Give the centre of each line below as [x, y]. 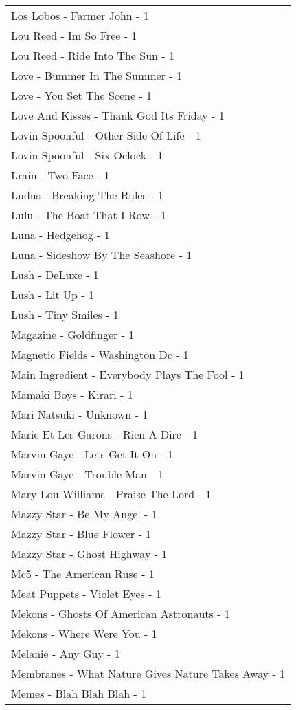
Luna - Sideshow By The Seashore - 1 [102, 255]
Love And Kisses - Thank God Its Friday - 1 [118, 115]
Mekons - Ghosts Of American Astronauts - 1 [121, 613]
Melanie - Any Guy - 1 [66, 653]
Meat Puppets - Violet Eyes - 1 [86, 593]
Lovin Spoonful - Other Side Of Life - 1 [106, 135]
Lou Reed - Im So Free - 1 [74, 35]
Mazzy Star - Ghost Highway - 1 [89, 554]
